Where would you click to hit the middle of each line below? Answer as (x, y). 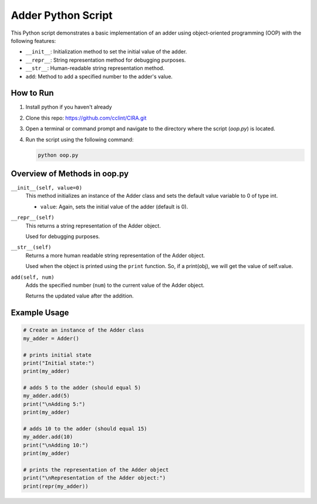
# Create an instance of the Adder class (84, 330)
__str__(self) (31, 247)
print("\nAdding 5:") (54, 404)
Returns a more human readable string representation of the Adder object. (115, 255)
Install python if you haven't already (69, 107)
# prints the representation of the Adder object (96, 470)
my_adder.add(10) (48, 437)
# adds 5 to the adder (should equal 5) (82, 388)
